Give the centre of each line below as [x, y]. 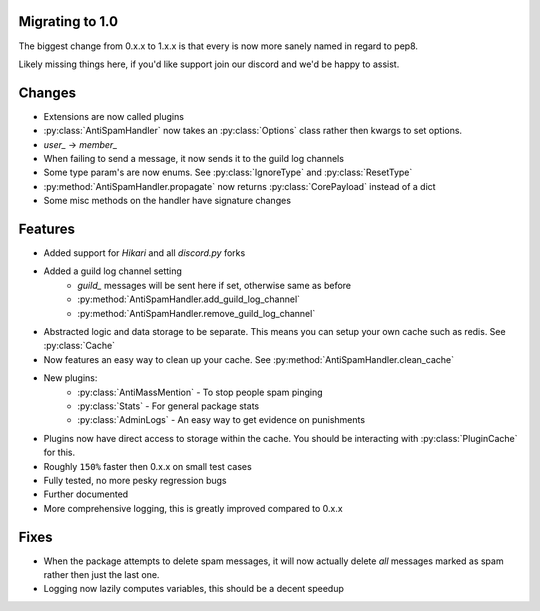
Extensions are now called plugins [114, 116]
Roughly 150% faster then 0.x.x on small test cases [147, 466]
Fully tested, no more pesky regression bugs [135, 480]
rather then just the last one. [101, 574]
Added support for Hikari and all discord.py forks [144, 253]
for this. [59, 452]
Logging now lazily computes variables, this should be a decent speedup [194, 589]
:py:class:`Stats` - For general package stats [168, 406]
